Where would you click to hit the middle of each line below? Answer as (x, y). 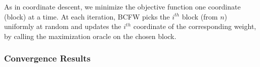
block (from (200, 16)
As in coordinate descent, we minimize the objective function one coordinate (122, 6)
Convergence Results (48, 58)
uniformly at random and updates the (63, 26)
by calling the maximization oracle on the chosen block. (90, 36)
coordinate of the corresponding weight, (195, 26)
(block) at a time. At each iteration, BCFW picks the (87, 16)
